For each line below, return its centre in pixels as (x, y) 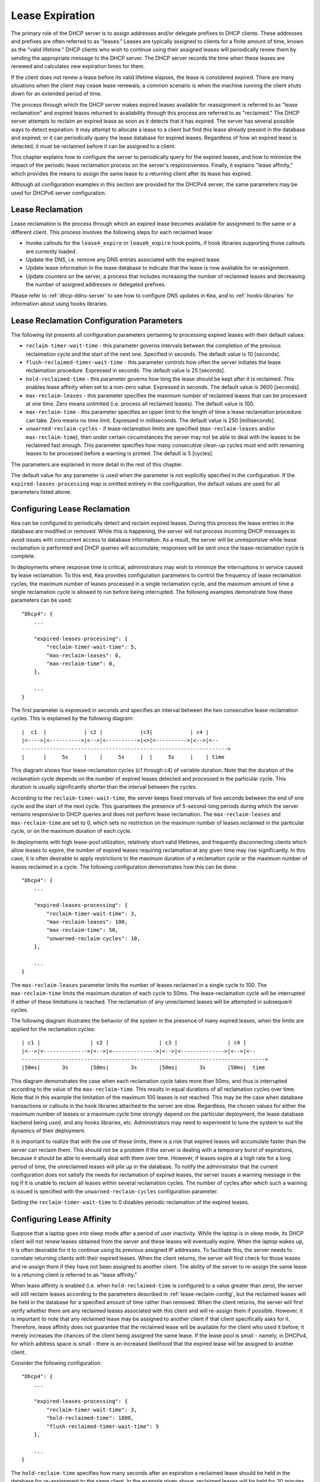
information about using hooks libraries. (60, 304)
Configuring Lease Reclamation (71, 509)
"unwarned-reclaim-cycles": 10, (93, 938)
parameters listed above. (41, 491)
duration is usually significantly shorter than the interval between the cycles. (104, 787)
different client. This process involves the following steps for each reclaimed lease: (112, 232)
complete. (23, 556)
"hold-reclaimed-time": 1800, (90, 1418)
